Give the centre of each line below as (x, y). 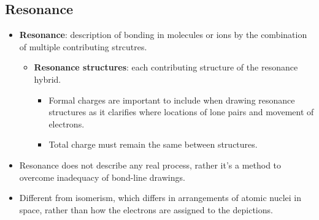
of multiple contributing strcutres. (83, 46)
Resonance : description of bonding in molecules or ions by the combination (163, 35)
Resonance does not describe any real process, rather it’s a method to (150, 165)
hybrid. (48, 79)
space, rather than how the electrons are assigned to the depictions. (146, 209)
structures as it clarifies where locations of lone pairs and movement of (181, 112)
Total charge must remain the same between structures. (153, 144)
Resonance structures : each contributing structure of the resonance (166, 67)
